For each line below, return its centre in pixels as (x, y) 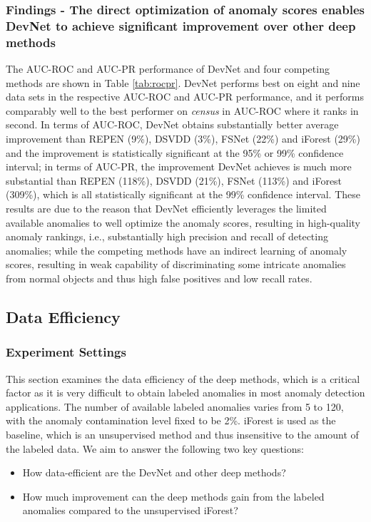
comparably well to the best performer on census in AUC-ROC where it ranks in (182, 110)
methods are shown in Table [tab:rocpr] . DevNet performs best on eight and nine (183, 82)
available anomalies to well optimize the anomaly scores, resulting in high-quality (183, 222)
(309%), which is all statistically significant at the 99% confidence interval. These (183, 194)
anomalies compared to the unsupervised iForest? (130, 510)
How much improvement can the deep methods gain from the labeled (173, 496)
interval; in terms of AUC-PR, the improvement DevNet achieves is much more (179, 167)
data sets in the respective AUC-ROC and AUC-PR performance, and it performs (185, 97)
